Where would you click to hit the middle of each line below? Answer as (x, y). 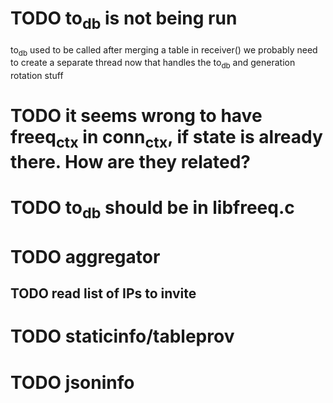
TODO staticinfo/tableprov (122, 336)
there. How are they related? (131, 161)
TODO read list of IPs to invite (103, 293)
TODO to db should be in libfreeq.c (152, 209)
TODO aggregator (85, 256)
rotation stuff (37, 76)
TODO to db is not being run (124, 20)
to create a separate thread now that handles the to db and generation (153, 64)
